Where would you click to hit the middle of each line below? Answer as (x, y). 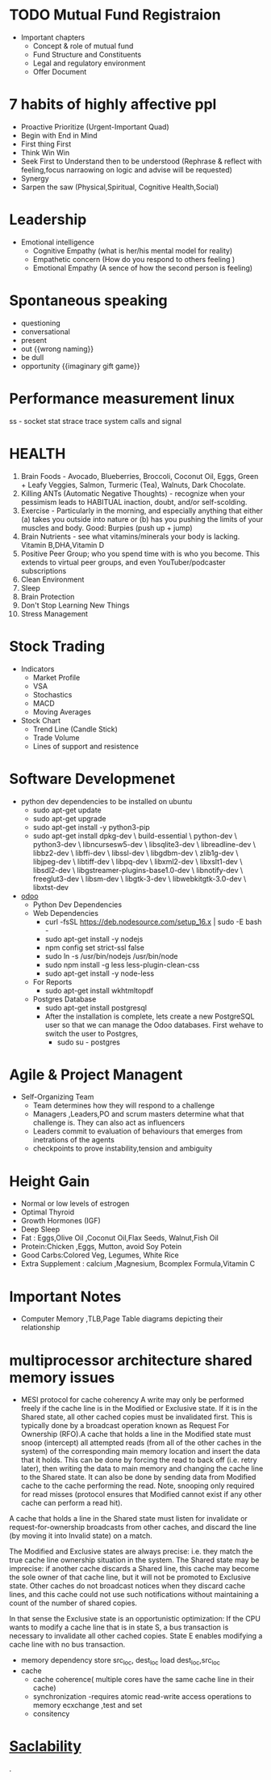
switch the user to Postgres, (92, 1033)
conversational (46, 331)
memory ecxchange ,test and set (88, 1706)
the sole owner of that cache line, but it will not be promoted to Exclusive (130, 1577)
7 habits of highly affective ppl (113, 105)
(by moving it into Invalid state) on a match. (81, 1536)
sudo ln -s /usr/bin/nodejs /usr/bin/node (111, 956)
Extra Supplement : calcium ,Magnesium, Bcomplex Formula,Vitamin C (138, 1264)
